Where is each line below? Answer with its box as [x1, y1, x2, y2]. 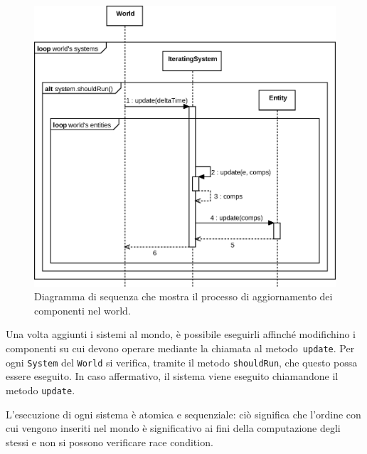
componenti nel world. [34, 302, 131, 317]
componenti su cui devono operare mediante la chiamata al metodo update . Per [6, 340, 355, 355]
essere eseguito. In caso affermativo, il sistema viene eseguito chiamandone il [6, 369, 339, 384]
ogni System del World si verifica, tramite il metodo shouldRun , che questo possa [6, 354, 358, 369]
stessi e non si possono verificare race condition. [6, 434, 213, 449]
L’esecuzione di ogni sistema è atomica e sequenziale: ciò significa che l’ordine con [6, 406, 361, 421]
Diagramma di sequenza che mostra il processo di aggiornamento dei [34, 289, 333, 304]
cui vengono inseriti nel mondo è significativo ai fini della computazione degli [6, 421, 341, 435]
